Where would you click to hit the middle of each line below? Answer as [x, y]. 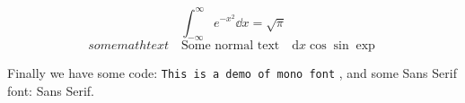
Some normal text [231, 46]
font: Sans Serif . [51, 90]
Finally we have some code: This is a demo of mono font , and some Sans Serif [232, 73]
